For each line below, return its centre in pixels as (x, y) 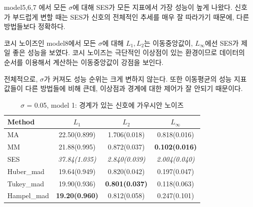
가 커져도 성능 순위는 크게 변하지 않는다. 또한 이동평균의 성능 (138, 78)
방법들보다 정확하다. (35, 26)
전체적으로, (21, 78)
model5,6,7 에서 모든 (35, 7)
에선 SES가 (222, 43)
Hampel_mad (28, 195)
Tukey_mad (26, 183)
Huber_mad (26, 171)
